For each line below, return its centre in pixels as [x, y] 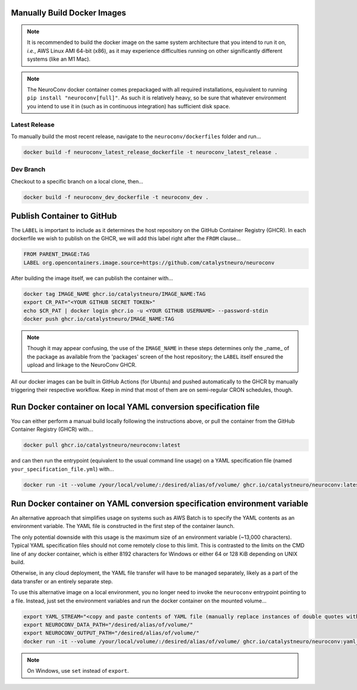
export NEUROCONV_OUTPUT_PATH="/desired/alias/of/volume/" [111, 633]
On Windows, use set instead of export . [78, 671]
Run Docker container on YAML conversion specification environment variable [160, 503]
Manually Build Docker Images [68, 13]
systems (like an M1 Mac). [59, 59]
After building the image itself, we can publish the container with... [92, 278]
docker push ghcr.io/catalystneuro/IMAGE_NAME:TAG [99, 319]
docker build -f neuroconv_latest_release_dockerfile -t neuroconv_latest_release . [151, 152]
